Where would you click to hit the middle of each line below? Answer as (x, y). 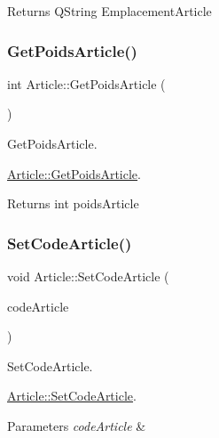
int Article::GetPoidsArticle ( (86, 83)
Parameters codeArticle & (77, 425)
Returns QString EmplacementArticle (109, 11)
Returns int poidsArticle (73, 203)
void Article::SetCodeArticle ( (88, 276)
